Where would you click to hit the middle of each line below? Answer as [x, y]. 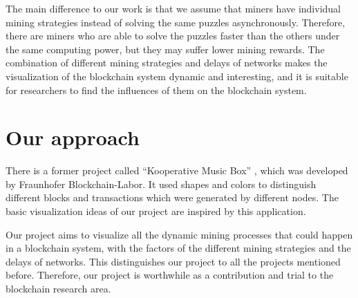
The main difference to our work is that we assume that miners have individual [173, 8]
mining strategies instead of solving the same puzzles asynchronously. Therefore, [176, 22]
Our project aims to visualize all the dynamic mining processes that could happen [179, 234]
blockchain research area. [58, 289]
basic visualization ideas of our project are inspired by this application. [156, 211]
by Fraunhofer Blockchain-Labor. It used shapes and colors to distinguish [161, 184]
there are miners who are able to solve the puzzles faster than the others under [173, 36]
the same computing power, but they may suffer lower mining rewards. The [165, 49]
